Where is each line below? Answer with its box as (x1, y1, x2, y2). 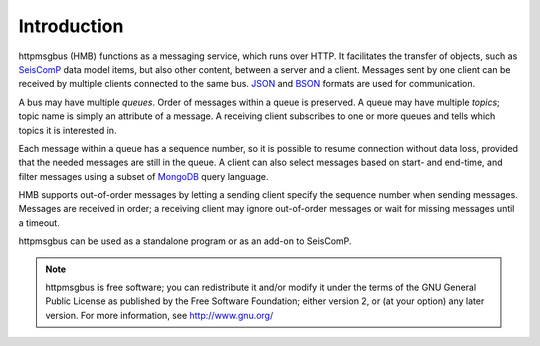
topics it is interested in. (18, 124, 117, 136)
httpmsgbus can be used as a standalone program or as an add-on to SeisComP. (18, 235, 352, 247)
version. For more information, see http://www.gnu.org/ (45, 309, 274, 321)
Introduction (18, 15, 124, 37)
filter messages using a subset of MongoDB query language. (18, 170, 269, 182)
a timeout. (18, 216, 60, 229)
